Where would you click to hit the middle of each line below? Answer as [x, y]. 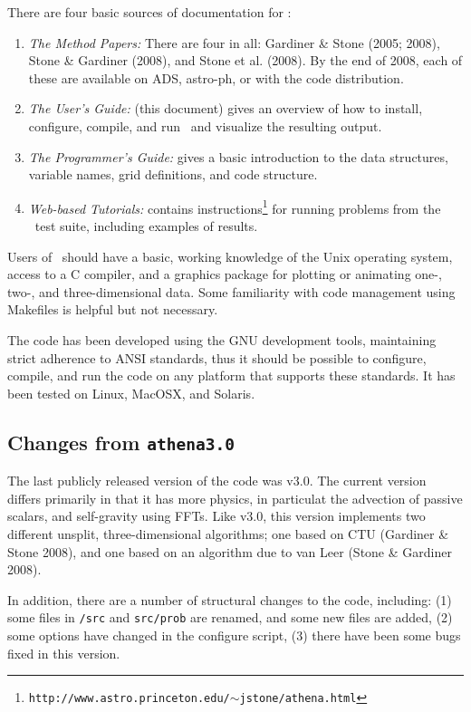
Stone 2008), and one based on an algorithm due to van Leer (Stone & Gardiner [230, 551]
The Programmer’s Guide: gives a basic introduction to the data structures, [238, 156]
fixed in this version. [64, 653]
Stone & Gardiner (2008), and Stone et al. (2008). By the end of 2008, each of [245, 60]
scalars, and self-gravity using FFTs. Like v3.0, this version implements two [216, 516]
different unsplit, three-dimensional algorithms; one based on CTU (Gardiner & [228, 533]
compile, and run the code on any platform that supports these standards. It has [231, 375]
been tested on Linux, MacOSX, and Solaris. [131, 393]
